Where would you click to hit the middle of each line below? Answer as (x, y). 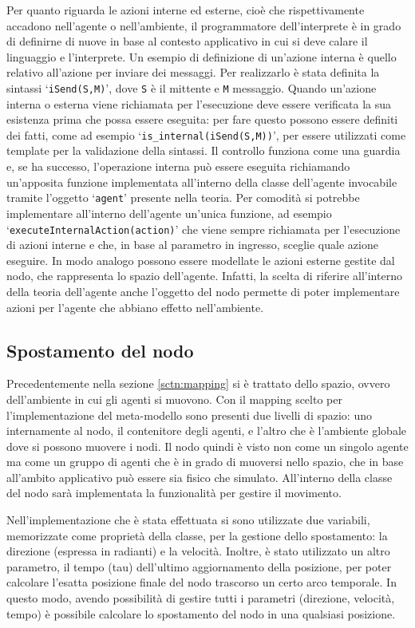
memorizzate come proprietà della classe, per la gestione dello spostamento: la (197, 535)
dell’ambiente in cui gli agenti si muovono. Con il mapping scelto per (174, 399)
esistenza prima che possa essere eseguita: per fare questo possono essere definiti (202, 119)
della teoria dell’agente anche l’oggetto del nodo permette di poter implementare (203, 291)
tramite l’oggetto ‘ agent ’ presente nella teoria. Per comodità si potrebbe (183, 197)
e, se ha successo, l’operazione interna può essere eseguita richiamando (178, 166)
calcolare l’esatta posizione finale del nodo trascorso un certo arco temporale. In (202, 582)
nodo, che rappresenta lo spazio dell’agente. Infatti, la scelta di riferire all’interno (204, 276)
